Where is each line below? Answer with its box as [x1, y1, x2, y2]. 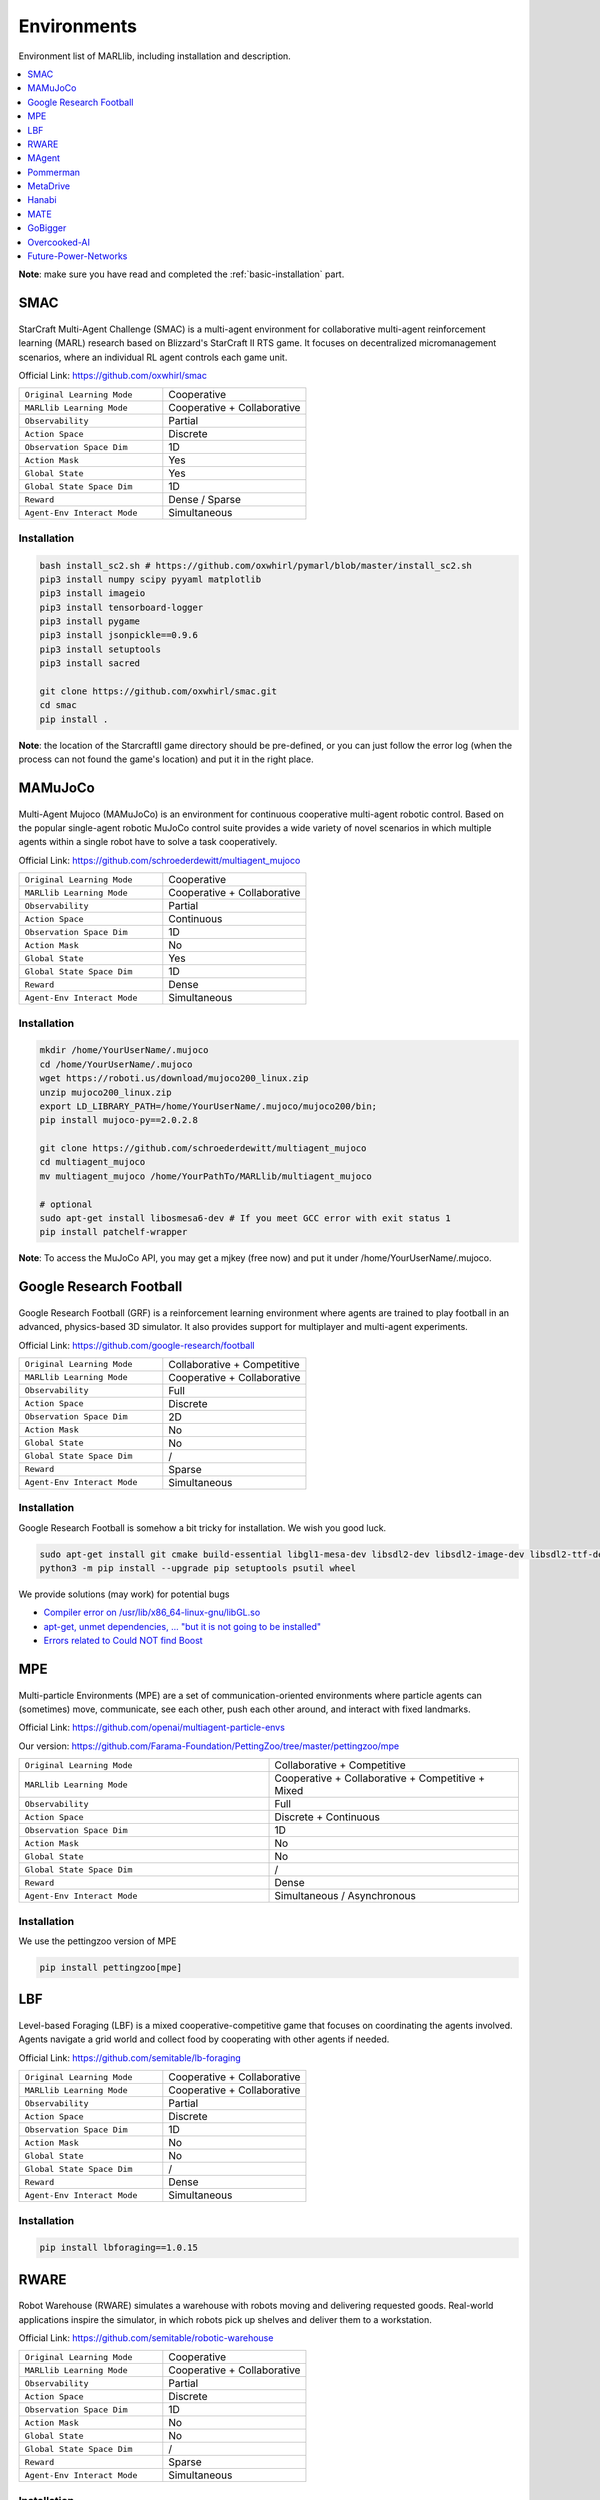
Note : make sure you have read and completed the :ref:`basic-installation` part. [18, 268, 345, 280]
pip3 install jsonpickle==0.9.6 [39, 630, 199, 641]
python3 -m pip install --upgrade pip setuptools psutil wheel [39, 1563, 357, 1574]
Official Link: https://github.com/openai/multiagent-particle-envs [18, 1721, 285, 1734]
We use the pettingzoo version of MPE [18, 1935, 177, 1947]
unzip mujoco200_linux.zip [39, 1086, 172, 1098]
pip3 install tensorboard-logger [39, 601, 204, 613]
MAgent [27, 152, 60, 164]
